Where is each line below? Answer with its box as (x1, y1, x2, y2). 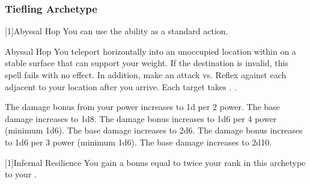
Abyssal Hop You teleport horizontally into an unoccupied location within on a (5, 44, 296, 57)
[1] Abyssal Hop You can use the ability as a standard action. (5, 25, 228, 37)
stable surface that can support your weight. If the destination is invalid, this (5, 57, 288, 69)
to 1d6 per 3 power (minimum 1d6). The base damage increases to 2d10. (5, 135, 272, 148)
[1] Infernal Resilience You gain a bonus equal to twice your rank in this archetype (5, 156, 306, 168)
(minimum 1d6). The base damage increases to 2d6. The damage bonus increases (5, 124, 303, 136)
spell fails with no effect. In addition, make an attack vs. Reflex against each (5, 69, 287, 81)
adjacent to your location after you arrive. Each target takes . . (5, 80, 237, 93)
